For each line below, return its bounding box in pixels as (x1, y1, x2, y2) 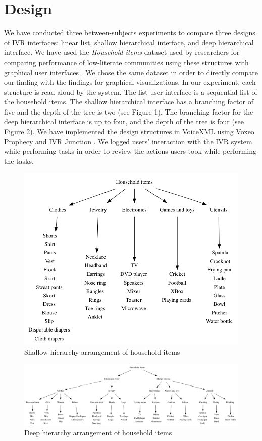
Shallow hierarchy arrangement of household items (24, 346, 180, 357)
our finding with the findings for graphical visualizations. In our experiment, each (4, 77, 256, 87)
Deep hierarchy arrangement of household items (24, 427, 172, 438)
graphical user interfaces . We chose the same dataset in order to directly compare (4, 67, 258, 77)
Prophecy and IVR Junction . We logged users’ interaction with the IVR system (4, 136, 252, 146)
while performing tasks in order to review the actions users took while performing (4, 146, 257, 156)
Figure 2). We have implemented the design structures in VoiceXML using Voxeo (4, 126, 254, 137)
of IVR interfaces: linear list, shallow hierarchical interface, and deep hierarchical (4, 37, 254, 47)
